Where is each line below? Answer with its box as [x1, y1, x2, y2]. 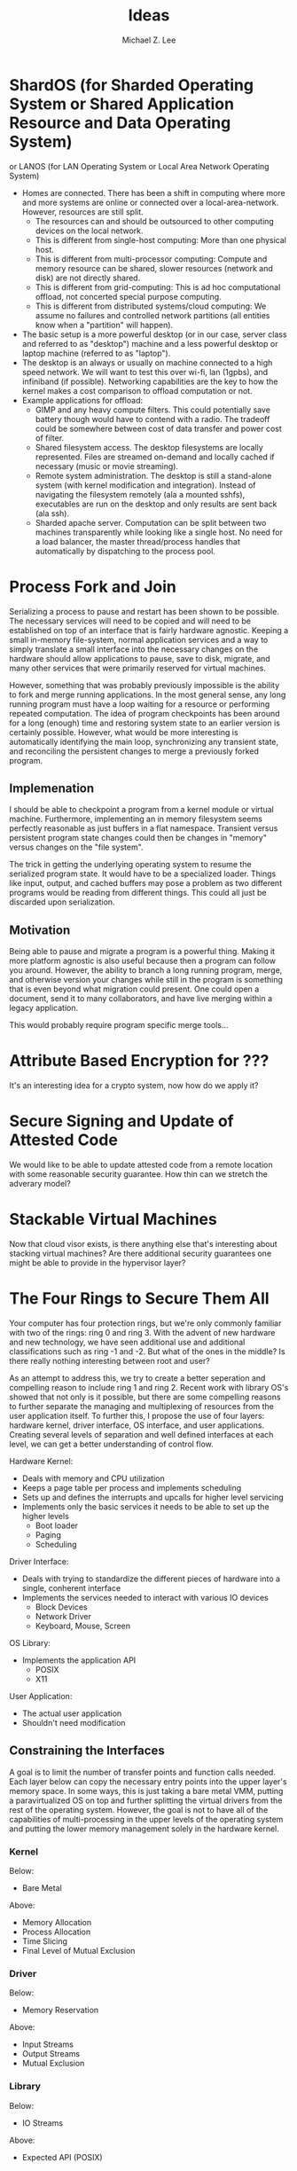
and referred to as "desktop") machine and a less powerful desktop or [21, 338, 278, 349]
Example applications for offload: [21, 395, 144, 405]
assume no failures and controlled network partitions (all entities [35, 310, 270, 320]
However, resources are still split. [21, 206, 144, 217]
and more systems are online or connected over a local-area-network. [21, 197, 279, 208]
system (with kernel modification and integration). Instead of [35, 480, 256, 490]
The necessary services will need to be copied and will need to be [9, 615, 251, 626]
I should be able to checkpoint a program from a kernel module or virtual [9, 804, 275, 815]
